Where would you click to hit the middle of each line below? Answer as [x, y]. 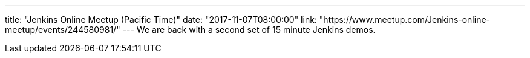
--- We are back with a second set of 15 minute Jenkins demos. [249, 30]
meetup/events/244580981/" [63, 30]
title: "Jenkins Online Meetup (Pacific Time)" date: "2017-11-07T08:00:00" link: [161, 19]
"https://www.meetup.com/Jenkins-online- [405, 19]
